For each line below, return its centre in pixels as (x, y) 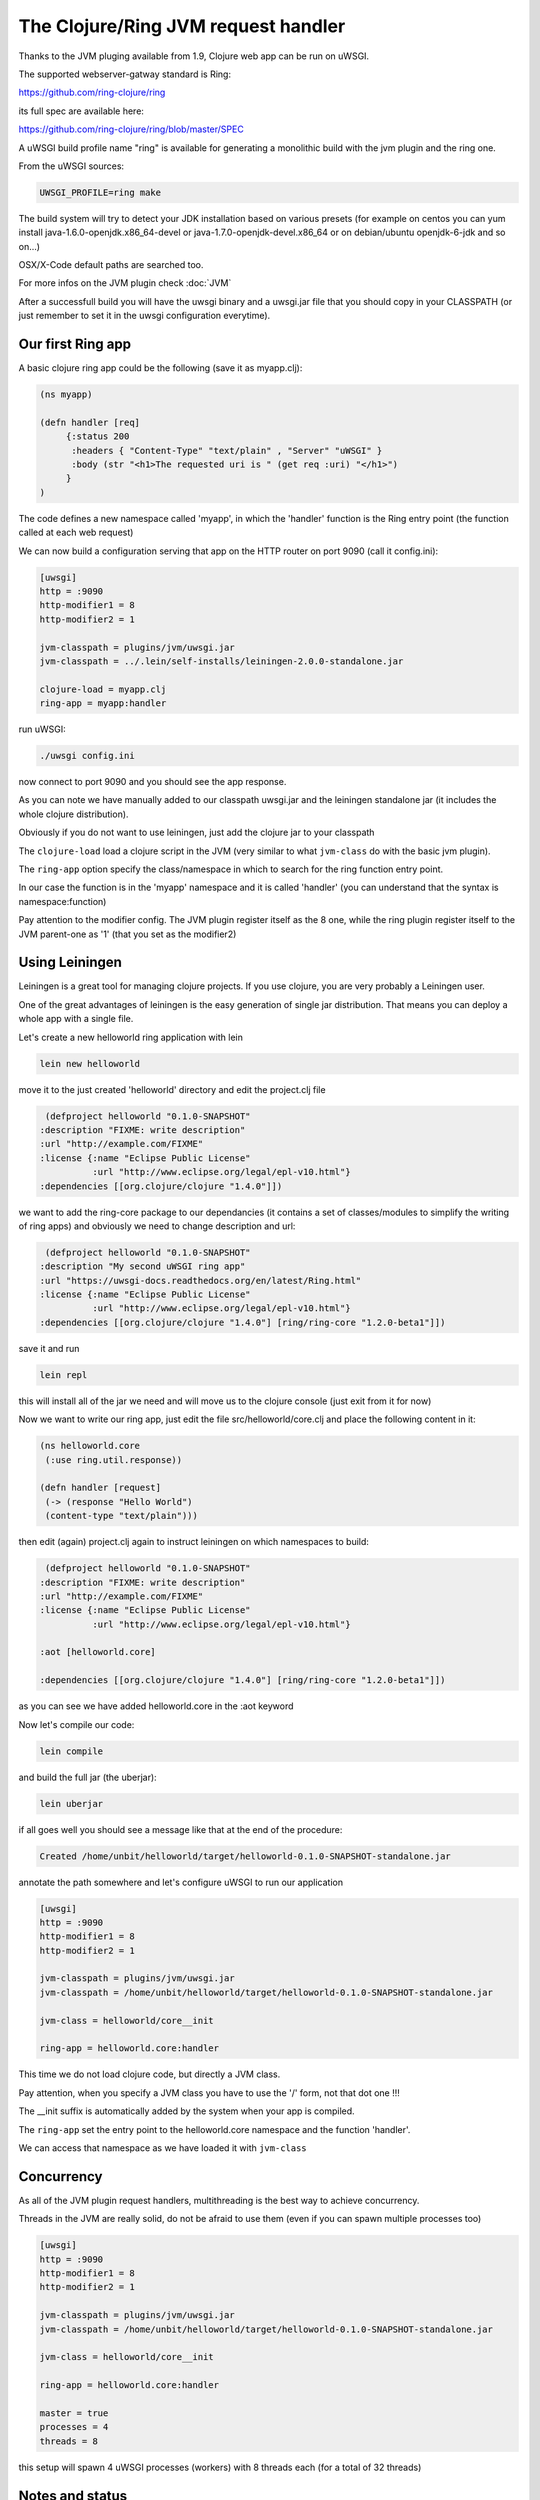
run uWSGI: (42, 729)
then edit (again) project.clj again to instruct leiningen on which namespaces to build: (194, 1542)
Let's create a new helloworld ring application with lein (131, 1037)
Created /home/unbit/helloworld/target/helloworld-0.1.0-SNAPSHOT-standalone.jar (245, 1856)
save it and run (49, 1348)
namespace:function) (62, 901)
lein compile (71, 1751)
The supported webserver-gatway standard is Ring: (125, 74)
